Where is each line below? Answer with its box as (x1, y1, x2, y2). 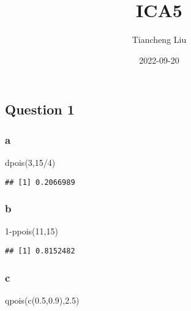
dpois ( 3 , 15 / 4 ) (5, 155, 56, 168)
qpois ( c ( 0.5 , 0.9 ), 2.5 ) (5, 293, 80, 306)
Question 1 (5, 100, 75, 119)
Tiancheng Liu (132, 33, 187, 46)
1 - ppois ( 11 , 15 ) (5, 225, 58, 238)
